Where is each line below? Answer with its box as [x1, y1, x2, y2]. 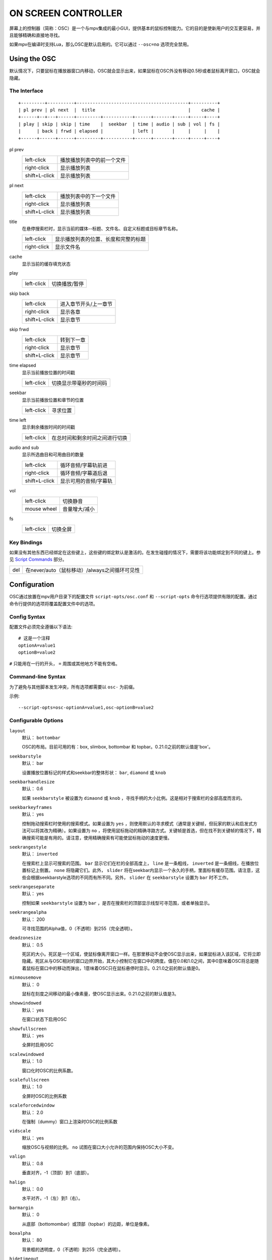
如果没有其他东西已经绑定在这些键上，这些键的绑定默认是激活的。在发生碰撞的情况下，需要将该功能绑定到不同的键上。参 [9, 549, 261, 555]
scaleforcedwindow [9, 1103, 55, 1108]
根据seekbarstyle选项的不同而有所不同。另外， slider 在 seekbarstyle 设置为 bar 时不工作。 [30, 874, 231, 880]
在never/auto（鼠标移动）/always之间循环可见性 [25, 566, 140, 574]
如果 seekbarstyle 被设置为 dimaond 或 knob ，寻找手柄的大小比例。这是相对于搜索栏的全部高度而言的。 [22, 795, 245, 801]
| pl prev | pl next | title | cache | [18, 107, 220, 113]
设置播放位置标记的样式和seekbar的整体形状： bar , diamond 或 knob [22, 769, 166, 776]
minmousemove [9, 975, 42, 980]
